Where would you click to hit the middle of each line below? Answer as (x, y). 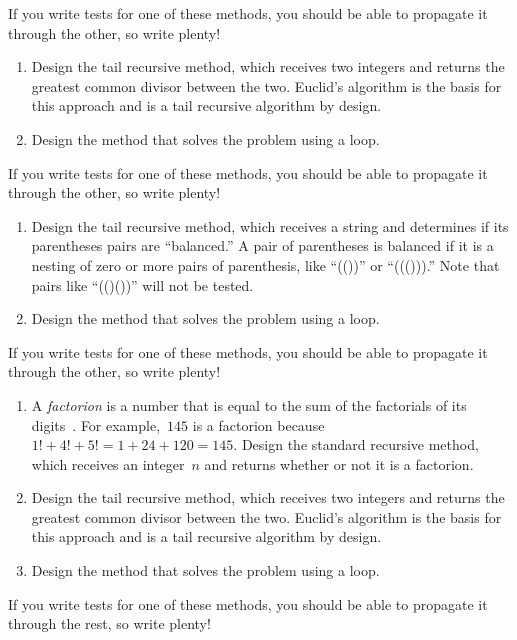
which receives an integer (108, 463)
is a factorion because (258, 424)
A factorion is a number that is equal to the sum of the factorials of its (249, 404)
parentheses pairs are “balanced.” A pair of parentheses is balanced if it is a (262, 245)
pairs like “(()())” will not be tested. (142, 284)
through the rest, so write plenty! (109, 623)
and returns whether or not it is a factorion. (339, 463)
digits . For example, (96, 424)
